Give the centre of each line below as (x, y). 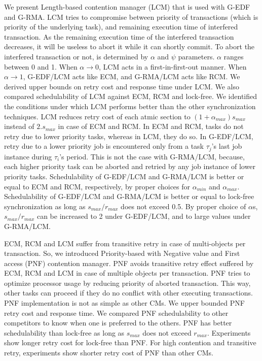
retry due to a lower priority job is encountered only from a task (104, 146)
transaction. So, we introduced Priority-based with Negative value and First (122, 253)
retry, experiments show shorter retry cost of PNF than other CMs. (109, 353)
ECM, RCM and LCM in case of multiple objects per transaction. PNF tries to (127, 273)
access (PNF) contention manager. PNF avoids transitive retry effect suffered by (129, 263)
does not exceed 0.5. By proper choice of (183, 206)
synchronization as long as (45, 206)
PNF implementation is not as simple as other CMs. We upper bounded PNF (124, 303)
